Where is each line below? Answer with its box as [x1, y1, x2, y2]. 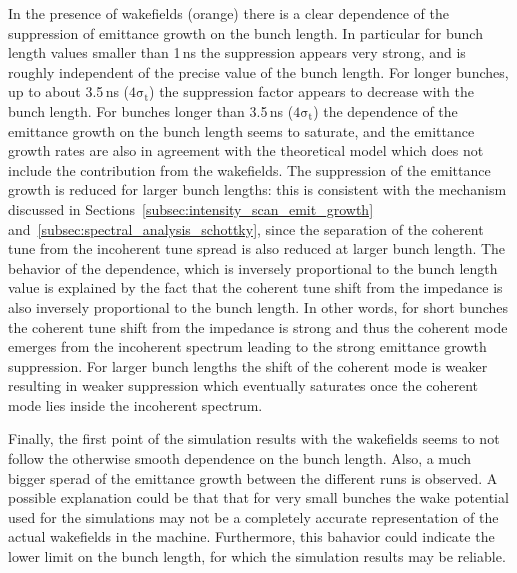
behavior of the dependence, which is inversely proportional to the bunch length [8, 257, 498, 278]
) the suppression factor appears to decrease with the [149, 81, 474, 102]
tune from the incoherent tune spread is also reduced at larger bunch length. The [8, 238, 506, 259]
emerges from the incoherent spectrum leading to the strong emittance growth [8, 336, 487, 357]
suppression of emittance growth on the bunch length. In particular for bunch [8, 22, 483, 43]
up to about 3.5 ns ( [8, 81, 130, 102]
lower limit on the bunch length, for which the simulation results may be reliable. [8, 546, 506, 567]
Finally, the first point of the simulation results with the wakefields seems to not [8, 428, 500, 449]
